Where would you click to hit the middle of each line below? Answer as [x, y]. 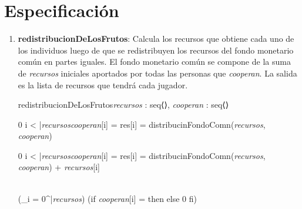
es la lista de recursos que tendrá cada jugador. [103, 84]
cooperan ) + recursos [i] [59, 167]
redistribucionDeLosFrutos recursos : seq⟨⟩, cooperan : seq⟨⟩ [123, 104]
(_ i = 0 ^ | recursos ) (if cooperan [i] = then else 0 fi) [107, 198]
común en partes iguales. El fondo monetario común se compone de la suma [154, 62]
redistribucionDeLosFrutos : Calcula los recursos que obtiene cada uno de [156, 39]
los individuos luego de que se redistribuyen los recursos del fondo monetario [156, 50]
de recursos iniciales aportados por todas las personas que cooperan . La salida [157, 73]
